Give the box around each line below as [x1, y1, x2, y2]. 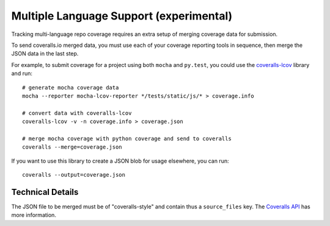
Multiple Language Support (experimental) [11, 9, 233, 23]
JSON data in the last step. [11, 50, 79, 57]
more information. [11, 211, 56, 219]
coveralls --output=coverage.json [22, 171, 125, 178]
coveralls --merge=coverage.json [22, 144, 122, 150]
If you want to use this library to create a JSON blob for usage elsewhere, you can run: [11, 157, 229, 164]
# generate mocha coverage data [22, 84, 119, 91]
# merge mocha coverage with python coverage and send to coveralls [22, 135, 232, 142]
